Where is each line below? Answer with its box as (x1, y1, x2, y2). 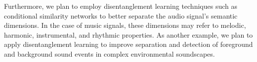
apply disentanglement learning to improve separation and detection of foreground (4, 39, 253, 49)
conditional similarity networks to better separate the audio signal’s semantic (4, 10, 238, 21)
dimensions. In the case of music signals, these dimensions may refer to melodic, (4, 20, 246, 30)
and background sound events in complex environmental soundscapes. (4, 48, 215, 59)
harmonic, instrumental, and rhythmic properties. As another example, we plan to (4, 29, 253, 40)
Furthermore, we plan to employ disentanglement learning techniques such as (4, 1, 237, 11)
